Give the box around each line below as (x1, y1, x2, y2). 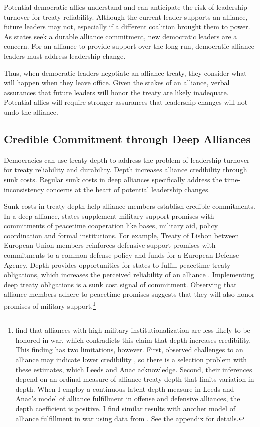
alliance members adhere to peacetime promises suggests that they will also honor (4, 289, 255, 299)
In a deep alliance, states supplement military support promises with (4, 210, 214, 221)
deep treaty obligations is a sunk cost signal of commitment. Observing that (4, 279, 237, 289)
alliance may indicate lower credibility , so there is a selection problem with (15, 354, 247, 365)
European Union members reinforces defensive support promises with (4, 240, 216, 250)
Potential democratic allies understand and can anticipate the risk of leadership (4, 2, 247, 12)
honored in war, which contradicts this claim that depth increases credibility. (15, 334, 251, 345)
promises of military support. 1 (4, 299, 96, 311)
